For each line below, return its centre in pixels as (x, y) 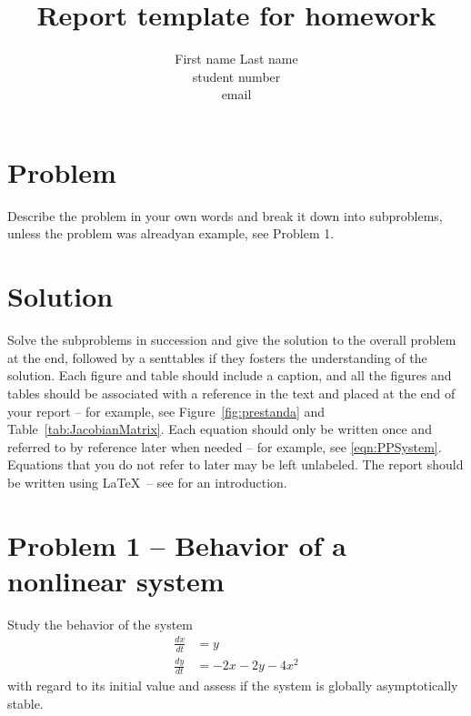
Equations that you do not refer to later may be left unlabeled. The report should (235, 464)
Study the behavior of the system (100, 624)
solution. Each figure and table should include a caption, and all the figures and (230, 375)
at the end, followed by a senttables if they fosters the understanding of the (217, 357)
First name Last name (236, 59)
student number (236, 76)
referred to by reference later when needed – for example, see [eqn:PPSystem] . (225, 446)
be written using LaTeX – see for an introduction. (147, 482)
